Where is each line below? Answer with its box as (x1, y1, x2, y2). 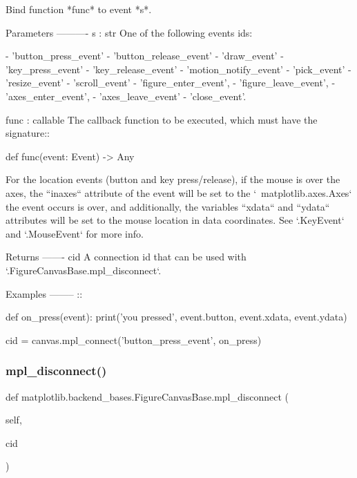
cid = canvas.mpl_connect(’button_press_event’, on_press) (6, 332, 262, 347)
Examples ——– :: (6, 286, 83, 300)
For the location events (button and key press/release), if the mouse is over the (6, 172, 340, 187)
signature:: (6, 126, 50, 140)
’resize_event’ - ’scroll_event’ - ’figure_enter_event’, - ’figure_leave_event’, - (6, 75, 336, 90)
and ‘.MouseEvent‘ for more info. (6, 226, 144, 240)
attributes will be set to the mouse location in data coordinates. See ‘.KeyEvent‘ (6, 213, 345, 227)
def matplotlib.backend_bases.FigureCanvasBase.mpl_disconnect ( (6, 389, 289, 403)
